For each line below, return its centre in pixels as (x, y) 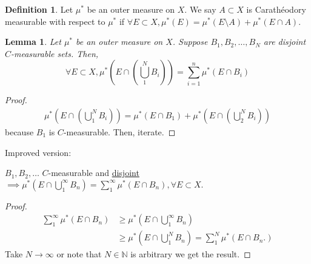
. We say (200, 9)
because (19, 132)
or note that (79, 254)
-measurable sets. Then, (55, 53)
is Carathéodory (276, 9)
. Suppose (190, 42)
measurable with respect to (55, 21)
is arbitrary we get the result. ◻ (191, 254)
